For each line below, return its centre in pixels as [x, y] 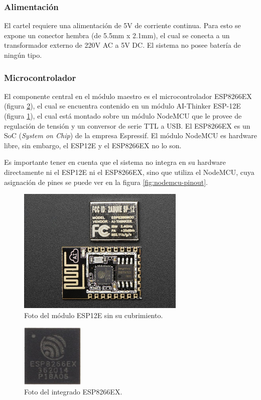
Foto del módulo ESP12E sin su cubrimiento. [94, 315]
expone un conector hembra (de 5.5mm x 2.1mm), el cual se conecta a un [117, 35]
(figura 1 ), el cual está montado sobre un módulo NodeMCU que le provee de [123, 116]
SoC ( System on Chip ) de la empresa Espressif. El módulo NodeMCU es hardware [130, 135]
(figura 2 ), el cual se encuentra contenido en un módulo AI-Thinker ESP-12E [122, 106]
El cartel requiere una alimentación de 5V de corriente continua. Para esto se [122, 25]
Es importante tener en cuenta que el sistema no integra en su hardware [115, 162]
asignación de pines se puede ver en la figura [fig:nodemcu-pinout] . [106, 182]
